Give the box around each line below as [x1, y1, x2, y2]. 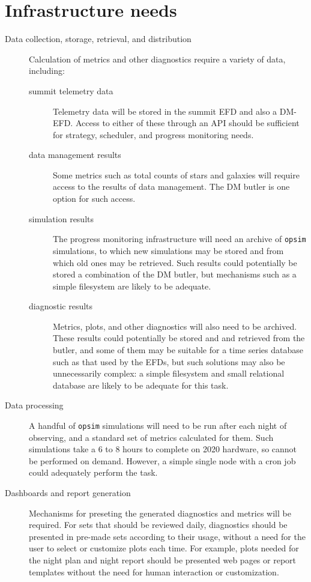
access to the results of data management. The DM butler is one [53, 180, 290, 193]
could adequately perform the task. [29, 466, 158, 479]
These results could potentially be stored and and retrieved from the [53, 332, 305, 344]
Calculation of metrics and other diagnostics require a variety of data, [29, 52, 286, 65]
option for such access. [53, 192, 136, 205]
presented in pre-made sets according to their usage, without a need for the [29, 530, 306, 542]
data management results [29, 148, 121, 161]
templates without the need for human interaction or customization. [29, 565, 279, 578]
